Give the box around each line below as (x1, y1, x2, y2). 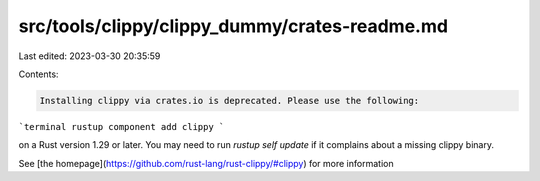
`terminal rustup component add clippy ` (18, 121, 225, 132)
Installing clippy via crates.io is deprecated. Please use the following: (39, 95, 420, 106)
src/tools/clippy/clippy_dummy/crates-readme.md (18, 15, 449, 37)
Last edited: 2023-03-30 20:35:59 (18, 50, 161, 62)
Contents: (18, 68, 59, 80)
